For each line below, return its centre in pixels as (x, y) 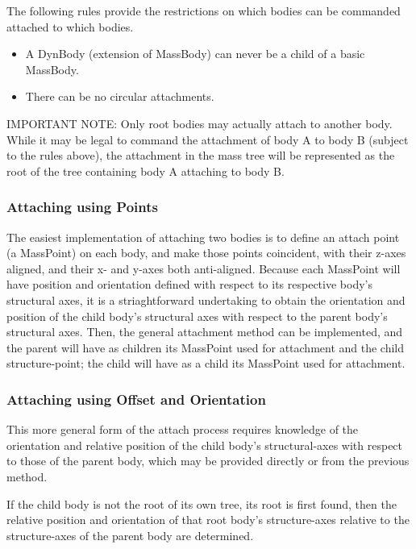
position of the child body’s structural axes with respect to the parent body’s (197, 316)
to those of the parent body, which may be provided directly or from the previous (208, 461)
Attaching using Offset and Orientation (136, 399)
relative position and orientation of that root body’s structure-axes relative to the (208, 520)
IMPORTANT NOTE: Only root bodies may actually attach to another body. (200, 123)
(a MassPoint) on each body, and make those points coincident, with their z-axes (206, 253)
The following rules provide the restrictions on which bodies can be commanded (204, 10)
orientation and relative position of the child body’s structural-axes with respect (205, 445)
